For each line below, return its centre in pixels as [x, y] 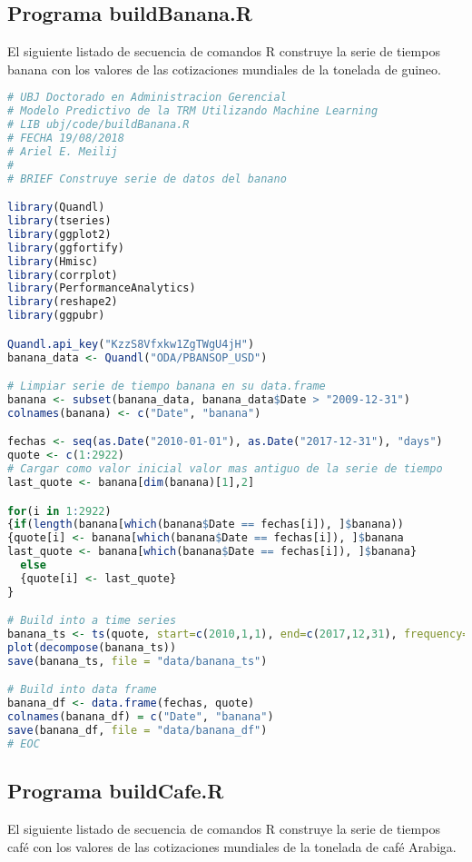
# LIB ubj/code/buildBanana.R [98, 125]
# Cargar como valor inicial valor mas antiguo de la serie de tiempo [225, 469]
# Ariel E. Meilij [63, 151]
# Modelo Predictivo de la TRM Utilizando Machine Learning [193, 111]
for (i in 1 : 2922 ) [59, 511]
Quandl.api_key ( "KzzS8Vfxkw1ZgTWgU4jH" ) [131, 344]
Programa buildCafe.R [116, 791]
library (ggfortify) [66, 248]
